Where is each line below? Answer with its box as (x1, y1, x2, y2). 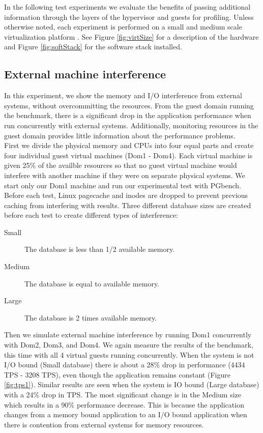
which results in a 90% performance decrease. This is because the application (4, 399, 244, 410)
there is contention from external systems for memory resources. (4, 419, 204, 429)
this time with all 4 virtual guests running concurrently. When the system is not (4, 349, 254, 360)
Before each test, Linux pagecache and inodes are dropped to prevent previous (4, 190, 248, 200)
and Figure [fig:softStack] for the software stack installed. (4, 41, 182, 52)
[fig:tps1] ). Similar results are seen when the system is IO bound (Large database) (4, 379, 259, 390)
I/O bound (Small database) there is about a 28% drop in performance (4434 (4, 359, 245, 370)
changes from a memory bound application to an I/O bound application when (4, 409, 247, 420)
